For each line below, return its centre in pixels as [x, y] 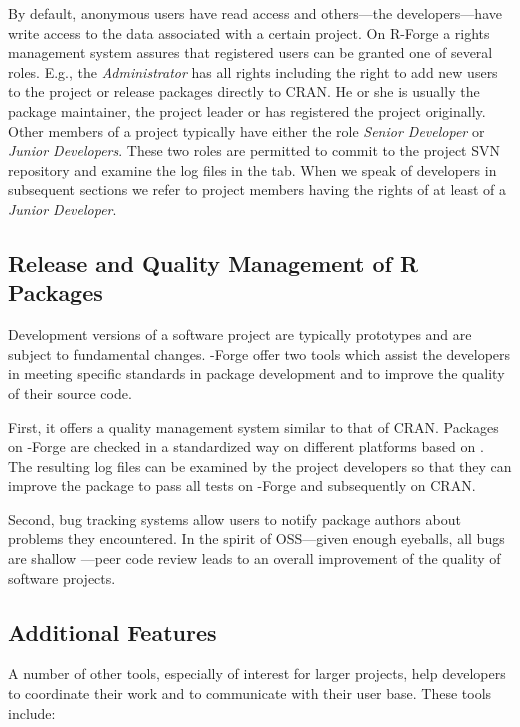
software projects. [62, 577]
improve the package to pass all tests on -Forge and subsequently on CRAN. [242, 485]
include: [32, 712]
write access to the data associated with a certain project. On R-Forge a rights [249, 32]
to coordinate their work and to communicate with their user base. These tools [250, 693]
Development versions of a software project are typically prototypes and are [240, 334]
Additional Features [112, 631]
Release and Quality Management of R [213, 262]
